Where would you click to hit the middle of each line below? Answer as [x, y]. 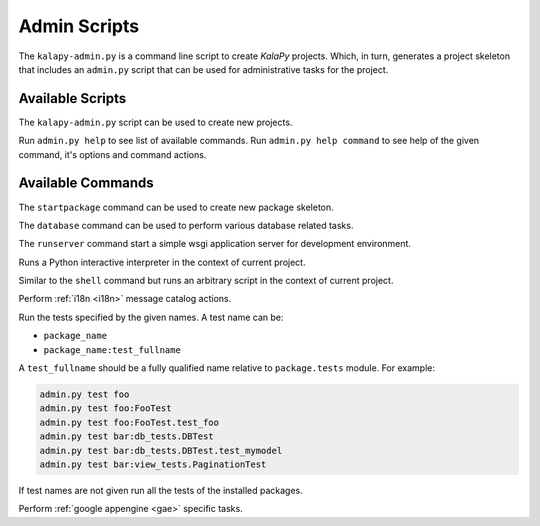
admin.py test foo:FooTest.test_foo [129, 422]
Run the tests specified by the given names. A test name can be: [151, 317]
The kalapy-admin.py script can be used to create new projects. [155, 122]
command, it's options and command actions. [112, 154]
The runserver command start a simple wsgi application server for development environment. [215, 244]
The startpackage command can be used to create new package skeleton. [176, 207]
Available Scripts [72, 98]
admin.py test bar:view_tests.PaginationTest [153, 464]
